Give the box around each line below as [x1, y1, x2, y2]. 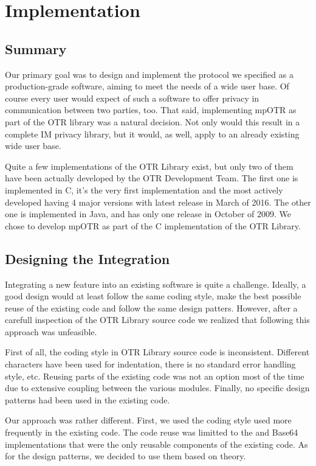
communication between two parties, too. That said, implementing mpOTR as [5, 103, 297, 116]
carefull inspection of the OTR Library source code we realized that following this [5, 313, 310, 326]
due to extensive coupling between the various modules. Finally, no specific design [5, 381, 310, 394]
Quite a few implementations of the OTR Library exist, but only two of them [5, 159, 294, 172]
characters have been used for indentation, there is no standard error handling [5, 358, 296, 370]
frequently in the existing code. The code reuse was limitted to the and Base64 [5, 426, 298, 439]
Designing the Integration [5, 249, 170, 268]
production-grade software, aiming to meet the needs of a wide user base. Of [5, 80, 289, 92]
